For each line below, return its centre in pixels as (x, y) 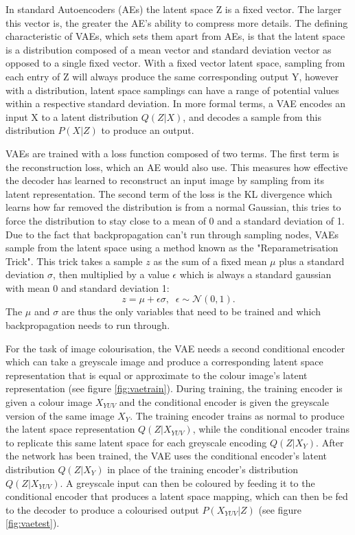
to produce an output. (148, 130)
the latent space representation (70, 429)
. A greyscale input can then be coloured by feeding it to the (187, 482)
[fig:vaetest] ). (33, 523)
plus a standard (312, 261)
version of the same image (60, 415)
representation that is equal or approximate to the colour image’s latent (157, 375)
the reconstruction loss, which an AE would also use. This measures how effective (177, 167)
